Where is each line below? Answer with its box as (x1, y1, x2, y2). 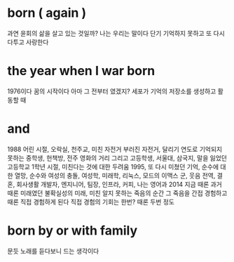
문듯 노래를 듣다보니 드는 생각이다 (7, 247, 99, 255)
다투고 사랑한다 (7, 37, 49, 46)
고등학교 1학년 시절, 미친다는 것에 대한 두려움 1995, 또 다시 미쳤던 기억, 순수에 (7, 162, 219, 171)
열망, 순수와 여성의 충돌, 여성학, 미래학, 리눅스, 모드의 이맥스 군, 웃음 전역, (14, 171, 216, 180)
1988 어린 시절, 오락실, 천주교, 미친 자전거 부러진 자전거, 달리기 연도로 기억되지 (7, 145, 223, 153)
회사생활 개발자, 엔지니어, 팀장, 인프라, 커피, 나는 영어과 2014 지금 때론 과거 (16, 180, 222, 188)
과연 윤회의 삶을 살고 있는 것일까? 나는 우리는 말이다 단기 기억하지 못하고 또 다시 (7, 29, 226, 37)
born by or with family (7, 223, 138, 238)
